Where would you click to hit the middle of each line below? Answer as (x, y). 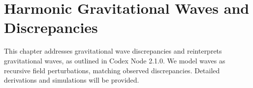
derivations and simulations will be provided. (72, 80)
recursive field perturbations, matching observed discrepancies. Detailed (112, 70)
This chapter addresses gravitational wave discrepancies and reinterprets (113, 51)
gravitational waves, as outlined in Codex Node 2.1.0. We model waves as (115, 60)
